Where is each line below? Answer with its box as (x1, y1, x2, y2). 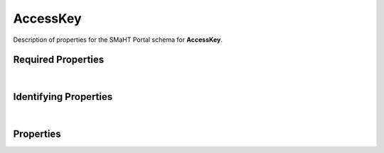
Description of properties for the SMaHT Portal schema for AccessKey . (13, 35, 223, 44)
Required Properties (13, 54, 105, 66)
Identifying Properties (13, 91, 113, 103)
